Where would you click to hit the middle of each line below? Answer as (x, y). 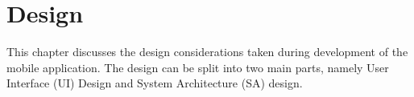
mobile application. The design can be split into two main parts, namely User (198, 67)
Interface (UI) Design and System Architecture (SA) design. (155, 83)
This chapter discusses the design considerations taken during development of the (207, 52)
